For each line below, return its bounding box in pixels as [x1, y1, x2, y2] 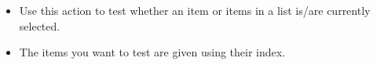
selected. [19, 17, 60, 34]
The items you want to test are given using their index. [19, 44, 286, 60]
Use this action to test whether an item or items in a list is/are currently [19, 2, 371, 18]
